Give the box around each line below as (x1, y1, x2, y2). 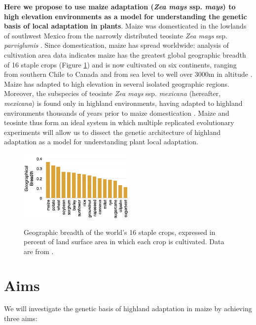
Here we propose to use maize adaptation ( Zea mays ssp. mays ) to (4, 1, 236, 11)
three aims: (4, 313, 37, 324)
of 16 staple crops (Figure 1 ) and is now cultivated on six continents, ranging (4, 59, 237, 69)
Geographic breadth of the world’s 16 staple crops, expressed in (24, 227, 216, 237)
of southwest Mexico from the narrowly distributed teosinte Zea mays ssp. (4, 30, 227, 40)
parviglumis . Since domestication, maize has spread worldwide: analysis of (4, 40, 229, 50)
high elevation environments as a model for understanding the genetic (4, 11, 247, 21)
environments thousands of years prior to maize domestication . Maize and (4, 107, 229, 118)
